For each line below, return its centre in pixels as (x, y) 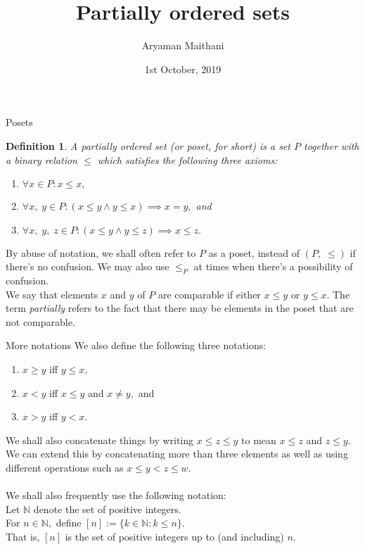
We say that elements (52, 294)
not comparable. (40, 321)
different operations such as (65, 468)
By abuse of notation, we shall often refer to (101, 252)
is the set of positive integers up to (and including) (174, 536)
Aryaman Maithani (183, 45)
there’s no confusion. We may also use (88, 266)
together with (331, 145)
